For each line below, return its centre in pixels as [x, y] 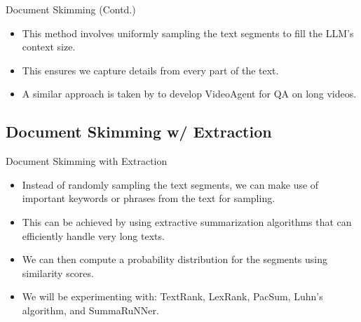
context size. [49, 47]
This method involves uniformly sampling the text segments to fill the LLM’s [188, 33]
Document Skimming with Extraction [87, 161]
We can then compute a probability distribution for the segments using [175, 259]
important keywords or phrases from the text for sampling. [149, 198]
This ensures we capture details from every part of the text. [150, 70]
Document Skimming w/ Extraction [139, 132]
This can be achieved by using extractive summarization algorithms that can [187, 221]
